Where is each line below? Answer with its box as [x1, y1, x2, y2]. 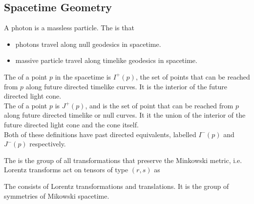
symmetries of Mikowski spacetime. [4, 190, 109, 201]
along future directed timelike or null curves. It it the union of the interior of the [4, 110, 246, 120]
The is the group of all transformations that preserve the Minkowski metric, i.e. [4, 155, 242, 165]
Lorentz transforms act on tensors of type [4, 164, 128, 175]
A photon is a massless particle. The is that [4, 22, 134, 33]
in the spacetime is [55, 71, 111, 82]
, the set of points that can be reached [135, 71, 250, 82]
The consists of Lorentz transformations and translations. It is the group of [4, 181, 229, 191]
